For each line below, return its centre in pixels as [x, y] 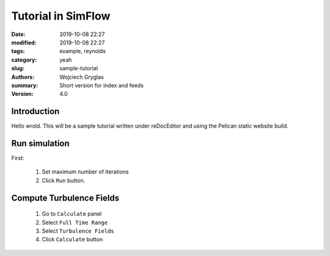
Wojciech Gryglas [82, 77]
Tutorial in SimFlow [61, 16]
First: [18, 158]
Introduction [35, 112]
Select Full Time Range [75, 222]
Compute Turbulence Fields [65, 198]
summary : [25, 85]
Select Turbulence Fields [78, 231]
